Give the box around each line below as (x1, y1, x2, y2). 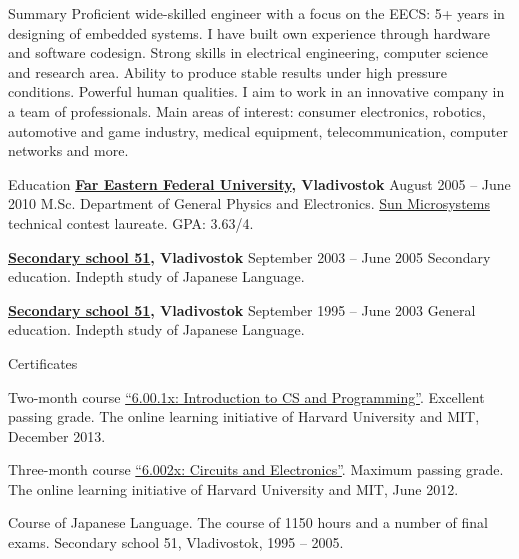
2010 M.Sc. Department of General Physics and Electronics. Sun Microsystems (8, 193, 490, 214)
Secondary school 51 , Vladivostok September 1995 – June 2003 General (8, 299, 476, 320)
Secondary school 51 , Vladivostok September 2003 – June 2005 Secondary (8, 246, 491, 267)
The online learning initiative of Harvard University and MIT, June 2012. (8, 478, 459, 499)
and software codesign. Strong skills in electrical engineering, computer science (8, 42, 489, 63)
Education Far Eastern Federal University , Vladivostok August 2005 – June (8, 173, 511, 194)
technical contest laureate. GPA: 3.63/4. (8, 212, 254, 233)
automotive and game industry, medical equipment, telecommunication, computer (8, 120, 508, 141)
